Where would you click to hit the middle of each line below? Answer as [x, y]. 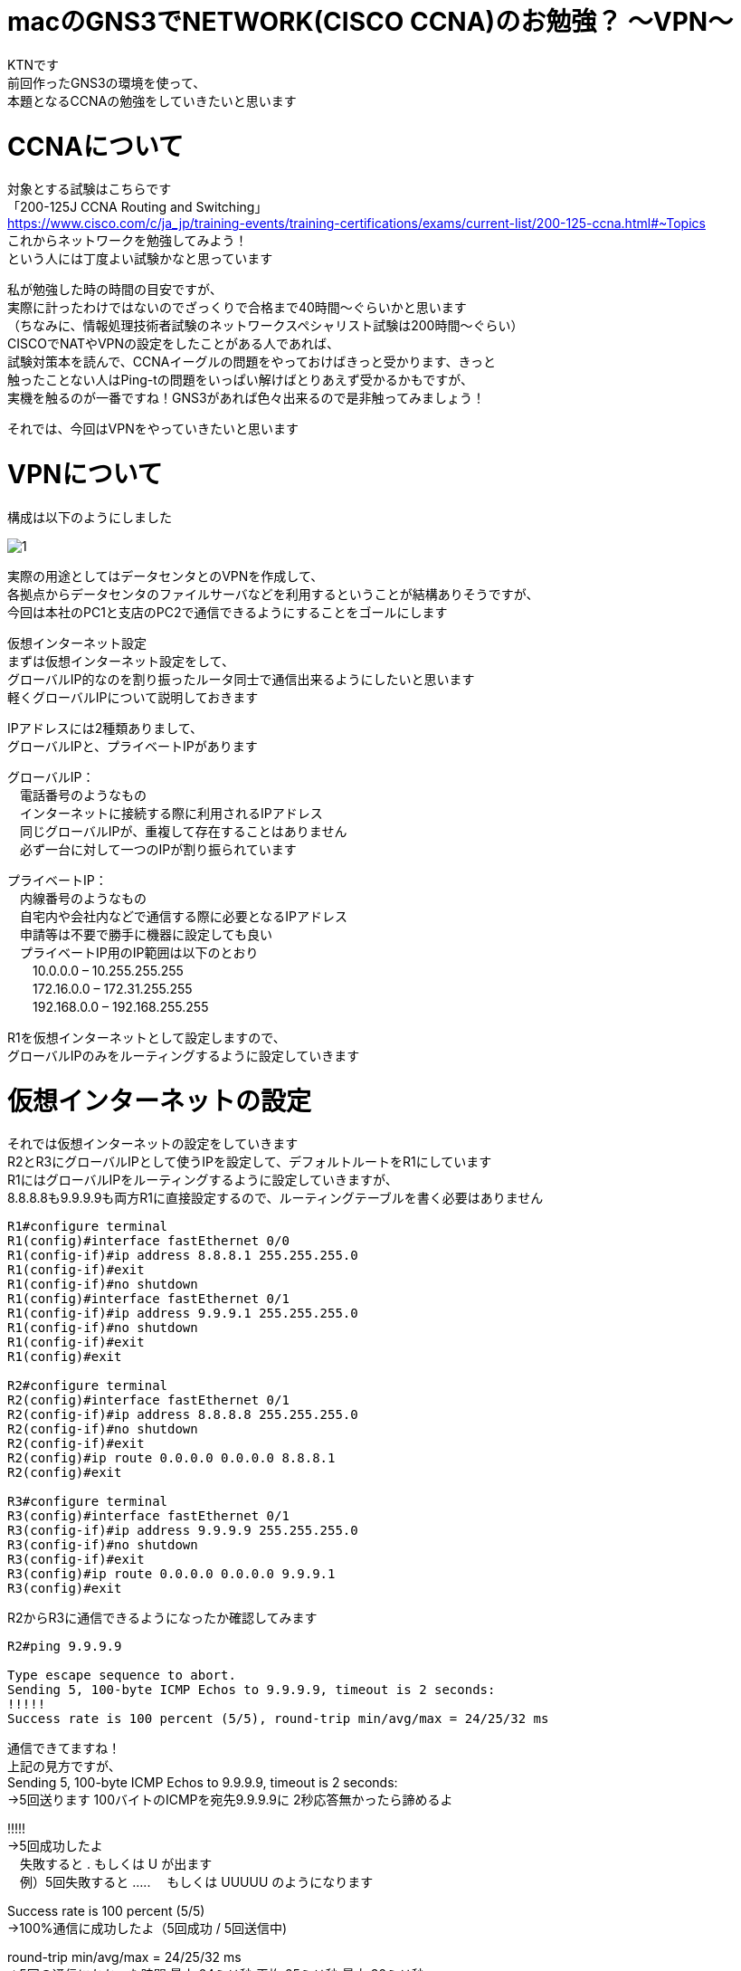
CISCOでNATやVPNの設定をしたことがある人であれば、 [173, 344]
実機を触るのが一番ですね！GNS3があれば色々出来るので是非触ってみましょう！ [246, 398]
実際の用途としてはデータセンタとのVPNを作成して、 [166, 576]
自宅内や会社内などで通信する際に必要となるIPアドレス [183, 916]
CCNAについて [95, 146]
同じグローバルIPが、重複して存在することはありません [183, 831]
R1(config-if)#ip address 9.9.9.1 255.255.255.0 [183, 1314]
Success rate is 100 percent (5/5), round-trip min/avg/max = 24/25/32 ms [278, 1719]
